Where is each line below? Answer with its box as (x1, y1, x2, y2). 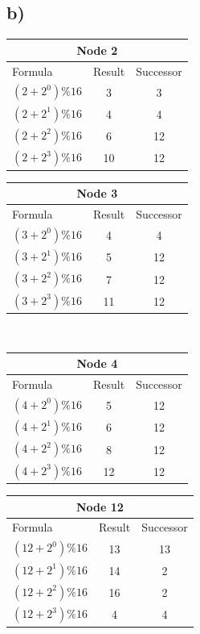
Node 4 (76, 355, 118, 372)
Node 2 (76, 41, 118, 58)
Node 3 (76, 185, 118, 202)
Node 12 (76, 498, 124, 515)
